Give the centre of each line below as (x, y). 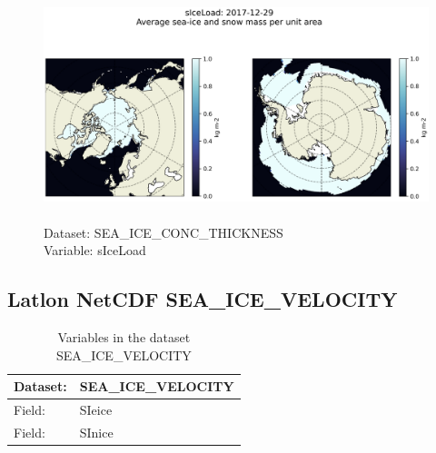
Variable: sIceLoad (95, 250)
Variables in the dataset (124, 337)
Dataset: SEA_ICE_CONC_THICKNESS (163, 232)
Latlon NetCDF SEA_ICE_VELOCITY (203, 299)
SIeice (96, 410)
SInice (96, 432)
